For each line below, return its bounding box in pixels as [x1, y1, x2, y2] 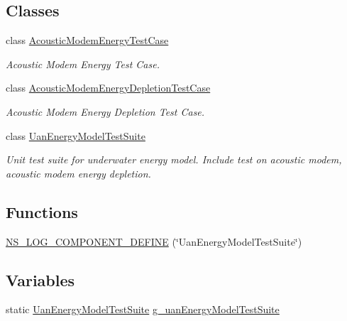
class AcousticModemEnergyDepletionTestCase [6, 80, 211, 95]
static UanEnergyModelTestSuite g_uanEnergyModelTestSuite [6, 302, 280, 317]
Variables [6, 268, 75, 290]
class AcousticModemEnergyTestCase [6, 33, 169, 48]
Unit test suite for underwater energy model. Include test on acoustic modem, [6, 152, 342, 167]
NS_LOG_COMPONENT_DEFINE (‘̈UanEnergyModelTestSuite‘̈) [6, 234, 302, 249]
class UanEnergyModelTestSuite [6, 128, 145, 143]
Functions [6, 200, 78, 222]
